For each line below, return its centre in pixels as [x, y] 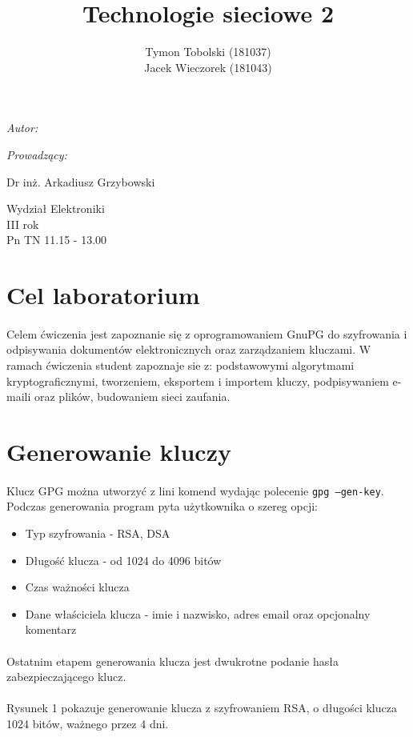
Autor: [22, 128]
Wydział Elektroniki [56, 208]
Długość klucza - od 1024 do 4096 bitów [123, 560]
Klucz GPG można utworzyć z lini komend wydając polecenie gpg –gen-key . [195, 490]
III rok [23, 224]
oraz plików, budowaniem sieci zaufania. [132, 397]
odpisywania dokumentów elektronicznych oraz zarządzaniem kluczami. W [189, 349]
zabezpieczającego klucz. [66, 677]
